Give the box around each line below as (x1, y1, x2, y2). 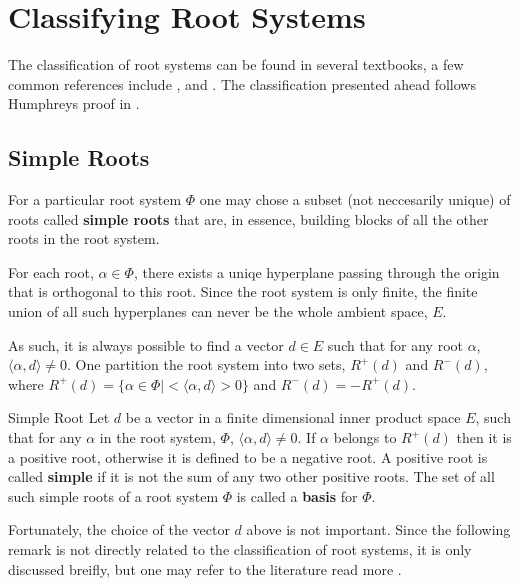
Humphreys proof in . (8, 93, 140, 114)
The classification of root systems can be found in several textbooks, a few (8, 54, 464, 75)
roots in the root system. (8, 228, 160, 249)
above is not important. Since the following (246, 519, 511, 540)
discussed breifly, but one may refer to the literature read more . (8, 558, 402, 579)
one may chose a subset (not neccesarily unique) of (199, 189, 511, 210)
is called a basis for (236, 485, 358, 506)
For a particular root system (8, 189, 182, 210)
